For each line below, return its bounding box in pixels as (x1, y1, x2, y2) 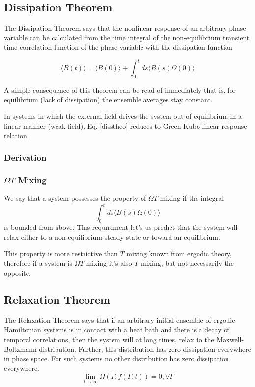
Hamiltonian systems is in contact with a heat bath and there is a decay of (4, 324, 229, 334)
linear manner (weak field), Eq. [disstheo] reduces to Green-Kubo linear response (4, 121, 247, 131)
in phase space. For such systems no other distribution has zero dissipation (4, 353, 229, 363)
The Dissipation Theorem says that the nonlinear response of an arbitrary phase (4, 23, 246, 33)
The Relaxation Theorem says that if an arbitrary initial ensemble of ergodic (4, 315, 235, 325)
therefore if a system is (4, 258, 73, 268)
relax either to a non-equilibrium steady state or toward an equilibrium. (4, 231, 220, 242)
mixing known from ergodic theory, (126, 248, 232, 258)
